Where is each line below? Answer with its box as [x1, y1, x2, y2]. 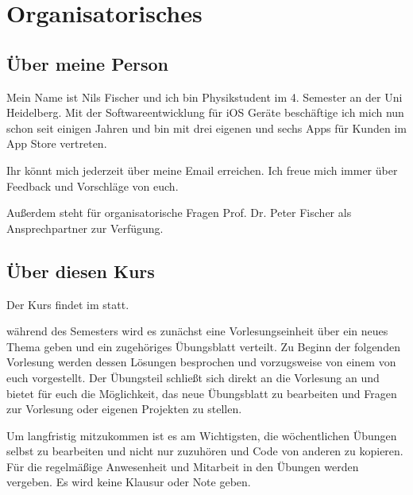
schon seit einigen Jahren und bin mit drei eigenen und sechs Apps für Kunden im [6, 119, 407, 136]
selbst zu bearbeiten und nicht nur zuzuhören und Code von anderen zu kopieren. [6, 443, 403, 459]
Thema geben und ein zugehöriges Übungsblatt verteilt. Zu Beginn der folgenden [6, 338, 400, 354]
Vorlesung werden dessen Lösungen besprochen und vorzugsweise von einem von [6, 354, 396, 370]
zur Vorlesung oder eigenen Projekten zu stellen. [6, 400, 242, 417]
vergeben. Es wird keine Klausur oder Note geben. [6, 474, 251, 490]
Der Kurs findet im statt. [6, 296, 129, 312]
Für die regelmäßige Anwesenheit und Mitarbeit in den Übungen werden [6, 458, 359, 474]
